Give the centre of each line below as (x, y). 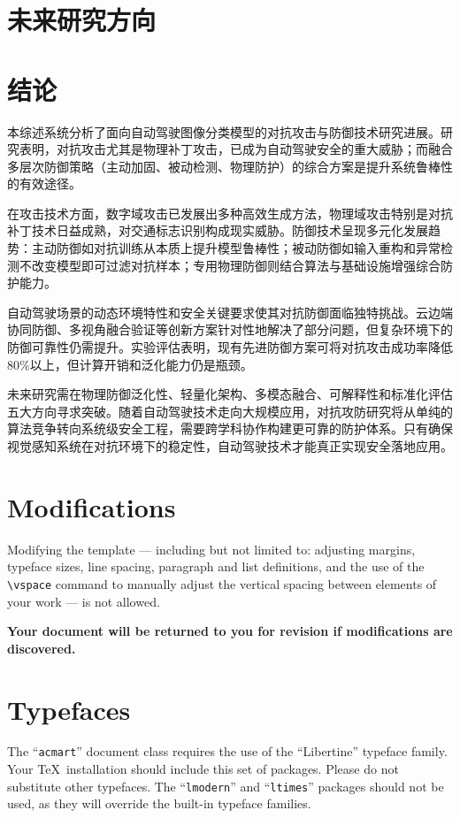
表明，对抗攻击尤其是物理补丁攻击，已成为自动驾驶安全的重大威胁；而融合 (236, 149)
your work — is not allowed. (84, 601)
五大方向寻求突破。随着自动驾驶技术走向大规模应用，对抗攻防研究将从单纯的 (230, 411)
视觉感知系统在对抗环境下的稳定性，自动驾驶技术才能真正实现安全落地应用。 (230, 446)
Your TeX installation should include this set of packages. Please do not (203, 769)
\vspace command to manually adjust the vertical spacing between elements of (222, 583)
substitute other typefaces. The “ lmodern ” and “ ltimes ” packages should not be (226, 786)
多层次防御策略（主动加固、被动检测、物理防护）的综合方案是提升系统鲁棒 (224, 166)
